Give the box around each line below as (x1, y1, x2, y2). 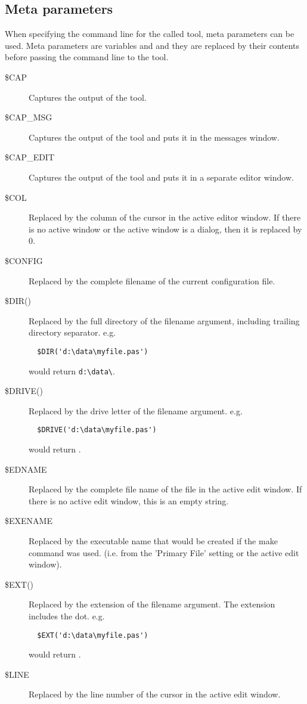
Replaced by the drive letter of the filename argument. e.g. (29, 404, 243, 417)
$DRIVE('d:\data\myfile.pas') (37, 426, 157, 435)
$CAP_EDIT (5, 151, 55, 163)
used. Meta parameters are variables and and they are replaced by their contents (5, 39, 300, 51)
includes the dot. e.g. (29, 609, 105, 622)
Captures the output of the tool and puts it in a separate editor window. (29, 170, 294, 183)
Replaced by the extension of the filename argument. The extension (29, 598, 275, 610)
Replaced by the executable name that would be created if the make (29, 535, 278, 547)
